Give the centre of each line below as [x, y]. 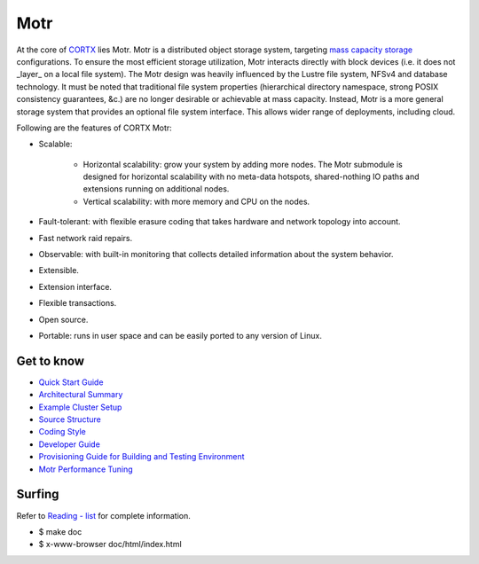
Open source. [63, 319]
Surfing [38, 494]
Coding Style [62, 432]
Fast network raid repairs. [86, 238]
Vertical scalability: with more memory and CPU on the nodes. [196, 201]
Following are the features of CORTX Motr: [94, 128]
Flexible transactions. [78, 303]
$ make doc [60, 531]
